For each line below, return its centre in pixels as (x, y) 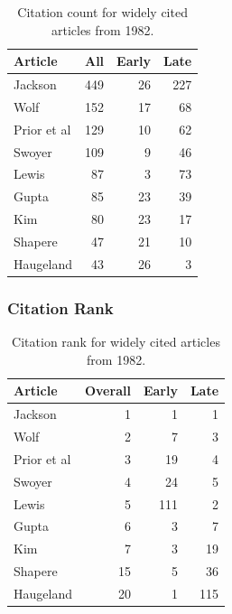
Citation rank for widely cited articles (116, 342)
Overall (107, 391)
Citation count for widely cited (102, 12)
